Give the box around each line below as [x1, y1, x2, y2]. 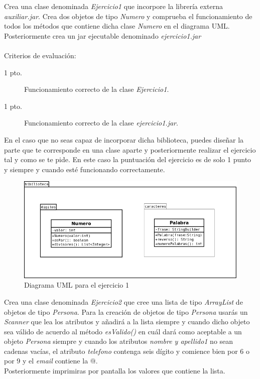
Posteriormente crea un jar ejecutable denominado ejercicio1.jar [4, 30, 201, 41]
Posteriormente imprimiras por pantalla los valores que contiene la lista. [4, 365, 225, 376]
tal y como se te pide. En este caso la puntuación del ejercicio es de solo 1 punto [4, 154, 251, 165]
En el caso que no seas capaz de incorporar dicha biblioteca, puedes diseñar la [4, 134, 244, 145]
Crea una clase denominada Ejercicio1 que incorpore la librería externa [4, 1, 223, 11]
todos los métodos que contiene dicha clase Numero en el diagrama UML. [4, 21, 230, 31]
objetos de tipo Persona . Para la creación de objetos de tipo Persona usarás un [4, 306, 248, 317]
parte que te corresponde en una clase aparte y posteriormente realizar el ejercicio [4, 144, 256, 155]
